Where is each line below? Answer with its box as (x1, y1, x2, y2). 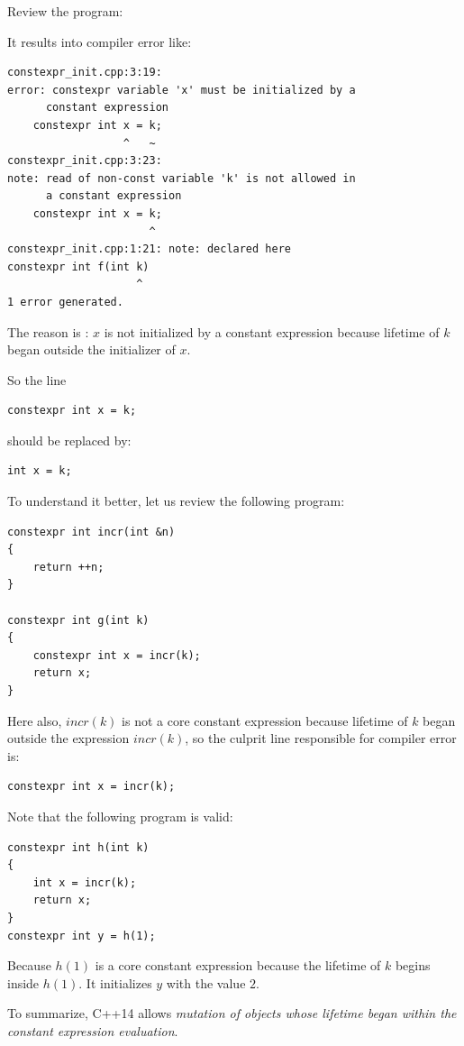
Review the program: (7, 2, 123, 20)
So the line (7, 370, 67, 389)
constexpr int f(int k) (7, 260, 150, 273)
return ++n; (32, 560, 105, 573)
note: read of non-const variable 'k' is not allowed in (7, 171, 356, 185)
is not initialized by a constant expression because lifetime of (104, 322, 440, 341)
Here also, (7, 711, 62, 729)
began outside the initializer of (7, 340, 176, 359)
